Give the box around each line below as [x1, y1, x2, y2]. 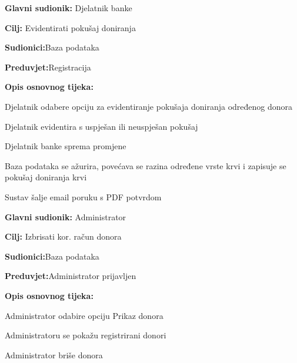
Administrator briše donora [5, 348, 103, 361]
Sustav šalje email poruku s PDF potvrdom [5, 190, 162, 203]
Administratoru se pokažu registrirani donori [5, 329, 166, 341]
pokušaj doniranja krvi [5, 171, 87, 183]
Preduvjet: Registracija [5, 60, 91, 73]
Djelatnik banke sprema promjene [5, 140, 126, 152]
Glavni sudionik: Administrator [5, 210, 126, 223]
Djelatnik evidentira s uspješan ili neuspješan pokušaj [5, 120, 198, 132]
